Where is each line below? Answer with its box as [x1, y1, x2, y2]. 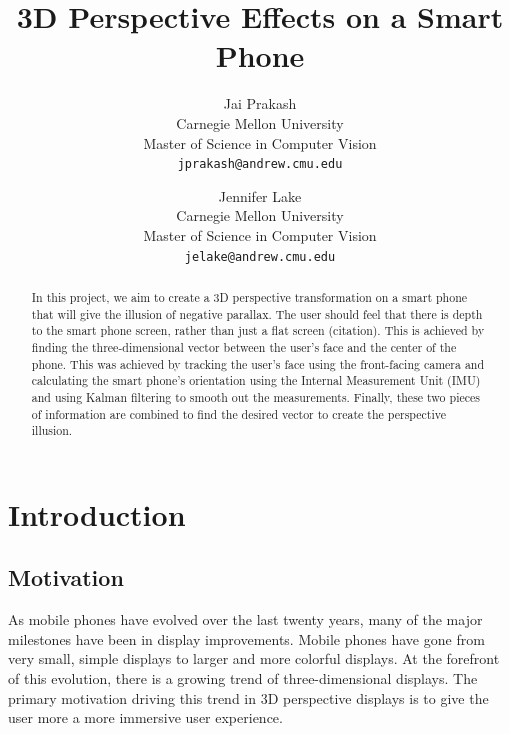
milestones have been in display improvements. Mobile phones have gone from [8, 628, 485, 649]
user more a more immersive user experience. [8, 707, 283, 728]
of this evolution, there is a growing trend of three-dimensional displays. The [8, 668, 478, 689]
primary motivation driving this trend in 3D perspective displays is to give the [8, 687, 489, 708]
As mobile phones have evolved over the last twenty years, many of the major [8, 609, 483, 630]
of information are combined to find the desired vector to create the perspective [31, 405, 446, 422]
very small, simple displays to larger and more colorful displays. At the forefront [8, 648, 500, 669]
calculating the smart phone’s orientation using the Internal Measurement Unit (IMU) [31, 372, 481, 389]
